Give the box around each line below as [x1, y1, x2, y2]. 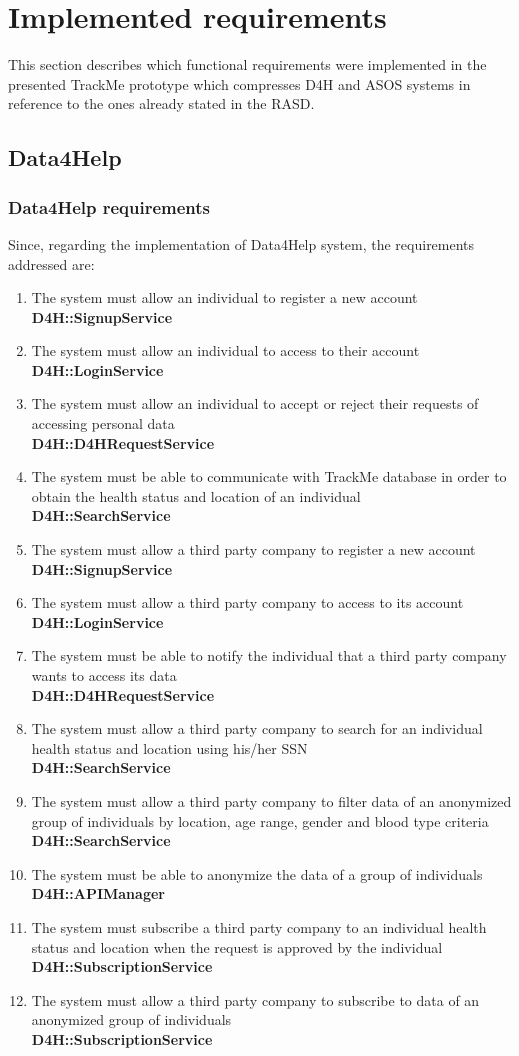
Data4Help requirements [8, 194, 211, 219]
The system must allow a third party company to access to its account [31, 592, 464, 613]
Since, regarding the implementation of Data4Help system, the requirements [8, 233, 475, 254]
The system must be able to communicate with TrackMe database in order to [31, 466, 507, 487]
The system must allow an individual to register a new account [31, 287, 418, 308]
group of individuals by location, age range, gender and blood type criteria [31, 810, 489, 831]
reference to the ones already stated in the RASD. [8, 93, 315, 114]
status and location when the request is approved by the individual [31, 936, 443, 957]
